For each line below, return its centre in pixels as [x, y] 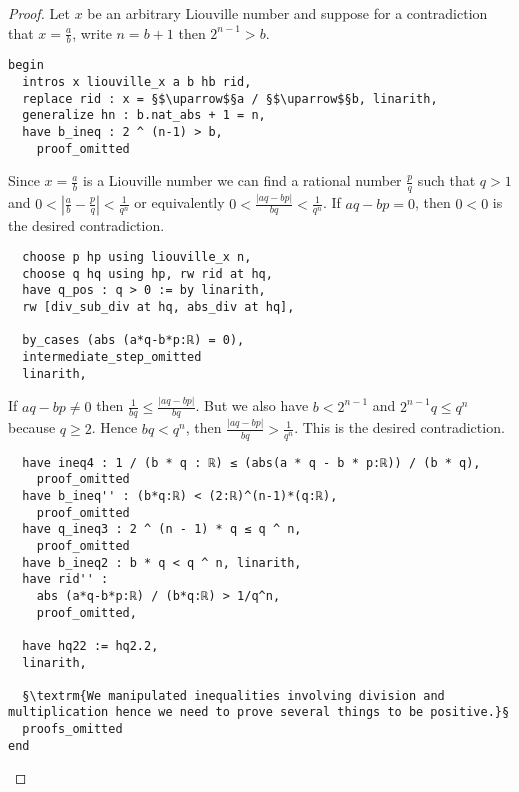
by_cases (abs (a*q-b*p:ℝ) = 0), [133, 340]
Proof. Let [39, 13]
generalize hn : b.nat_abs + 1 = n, [144, 115]
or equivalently [179, 202]
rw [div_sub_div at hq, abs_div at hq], [158, 307]
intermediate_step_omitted [112, 357]
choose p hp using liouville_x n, [137, 257]
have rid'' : [65, 579]
